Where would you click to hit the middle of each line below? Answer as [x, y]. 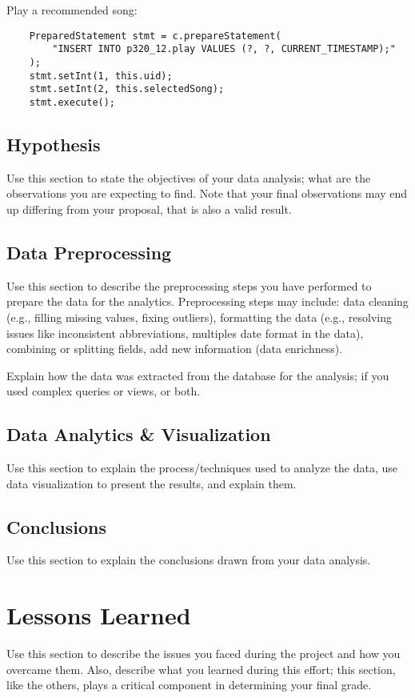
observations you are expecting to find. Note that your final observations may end [207, 193]
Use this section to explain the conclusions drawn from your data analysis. [189, 560]
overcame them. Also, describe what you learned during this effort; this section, [201, 669]
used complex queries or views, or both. [104, 391]
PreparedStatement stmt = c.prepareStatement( [155, 36]
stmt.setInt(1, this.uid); [101, 76]
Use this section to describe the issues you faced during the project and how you [204, 654]
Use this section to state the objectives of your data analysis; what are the [189, 177]
